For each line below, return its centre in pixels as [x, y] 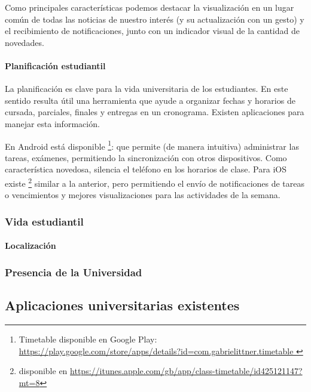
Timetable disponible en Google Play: [88, 339]
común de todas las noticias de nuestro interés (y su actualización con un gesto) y [155, 19]
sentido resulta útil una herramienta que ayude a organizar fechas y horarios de [150, 100]
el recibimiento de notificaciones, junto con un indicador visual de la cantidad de [152, 31]
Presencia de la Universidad [74, 272]
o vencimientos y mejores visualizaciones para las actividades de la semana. [143, 195]
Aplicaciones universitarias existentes [122, 305]
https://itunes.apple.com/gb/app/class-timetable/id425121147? [186, 371]
